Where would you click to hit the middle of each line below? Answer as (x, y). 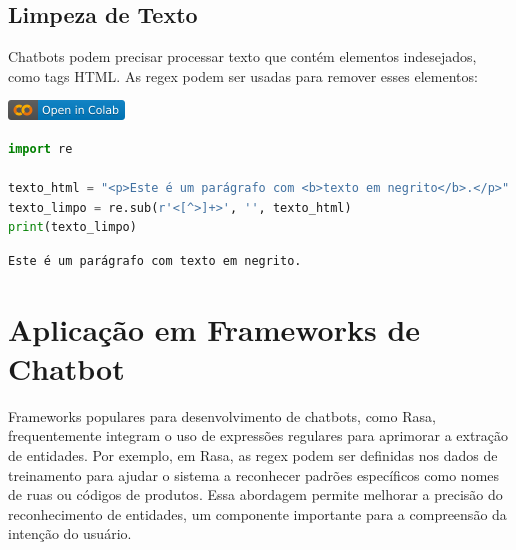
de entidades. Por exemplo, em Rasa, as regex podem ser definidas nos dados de (253, 455)
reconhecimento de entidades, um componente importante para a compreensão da (257, 513)
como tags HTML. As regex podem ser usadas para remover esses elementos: (243, 75)
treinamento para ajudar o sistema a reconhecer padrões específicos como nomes (254, 474)
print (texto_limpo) (72, 227)
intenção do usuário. (70, 533)
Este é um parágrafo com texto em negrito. (155, 260)
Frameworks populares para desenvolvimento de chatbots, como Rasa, (222, 415)
